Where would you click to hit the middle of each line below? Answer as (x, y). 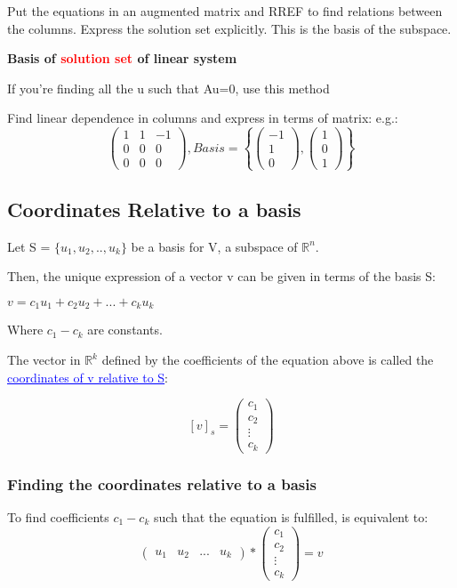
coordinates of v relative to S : (88, 377)
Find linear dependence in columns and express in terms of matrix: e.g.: (203, 118)
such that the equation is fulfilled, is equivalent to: (291, 517)
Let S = (29, 246)
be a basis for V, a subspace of (214, 246)
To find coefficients (58, 517)
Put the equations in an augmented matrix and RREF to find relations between (225, 11)
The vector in (44, 360)
